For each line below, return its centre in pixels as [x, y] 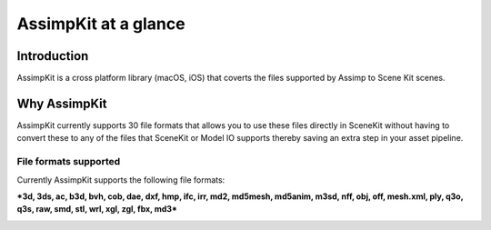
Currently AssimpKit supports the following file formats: [121, 180]
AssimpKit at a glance [101, 24]
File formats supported [69, 162]
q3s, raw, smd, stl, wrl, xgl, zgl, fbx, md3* [97, 209]
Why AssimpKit [62, 103]
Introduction [53, 56]
